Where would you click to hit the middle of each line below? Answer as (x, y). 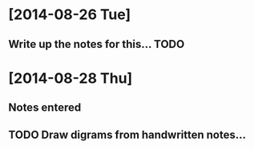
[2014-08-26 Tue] (70, 15)
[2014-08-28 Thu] (71, 78)
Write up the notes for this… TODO (97, 44)
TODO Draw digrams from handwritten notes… (127, 134)
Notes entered (45, 108)
